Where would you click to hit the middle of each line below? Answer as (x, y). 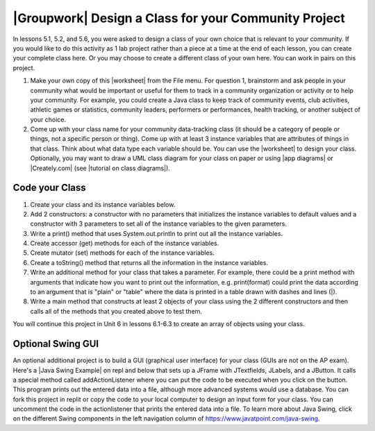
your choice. (48, 119)
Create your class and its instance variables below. (103, 204)
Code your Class (49, 188)
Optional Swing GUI (56, 344)
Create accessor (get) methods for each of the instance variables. (125, 244)
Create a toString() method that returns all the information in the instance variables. (149, 262)
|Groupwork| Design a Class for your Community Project (179, 18)
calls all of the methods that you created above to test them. (116, 311)
